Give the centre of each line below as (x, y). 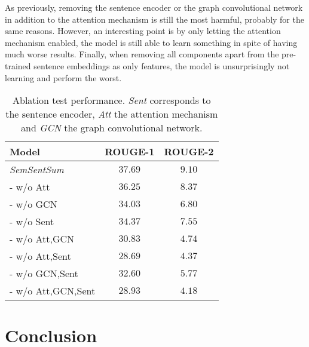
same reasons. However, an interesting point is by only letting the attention (143, 31)
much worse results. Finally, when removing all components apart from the (142, 54)
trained (18, 65)
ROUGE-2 (189, 152)
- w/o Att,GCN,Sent (53, 291)
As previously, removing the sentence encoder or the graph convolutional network (154, 7)
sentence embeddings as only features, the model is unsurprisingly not (162, 65)
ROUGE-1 (130, 152)
